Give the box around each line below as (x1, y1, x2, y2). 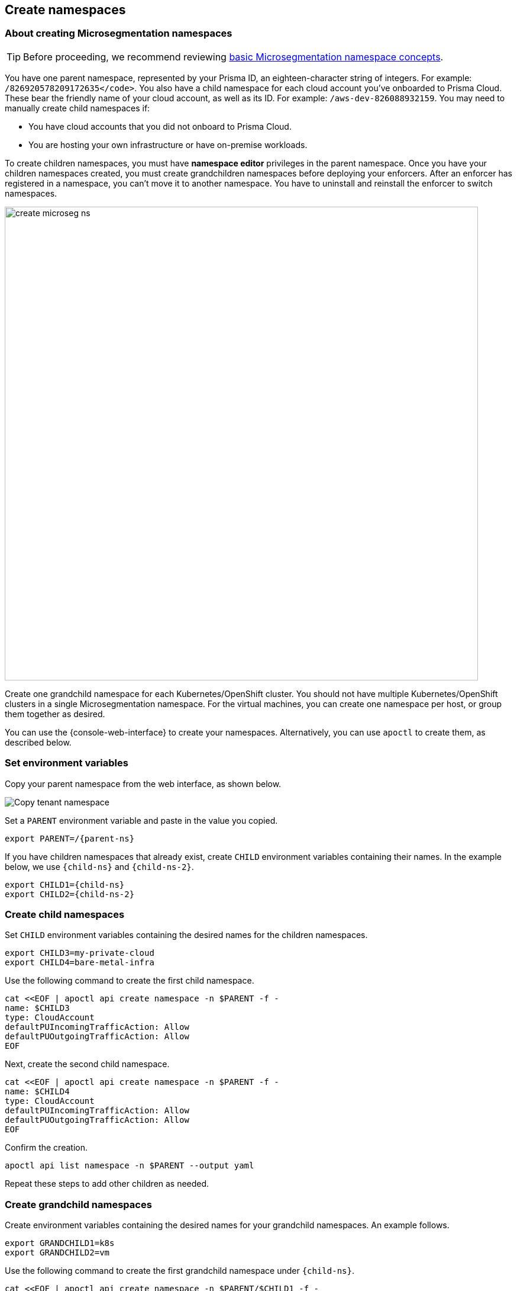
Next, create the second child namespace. (5, 1059, 170, 1070)
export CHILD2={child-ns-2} (5, 889, 135, 899)
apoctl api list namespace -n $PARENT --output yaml (5, 1161, 254, 1171)
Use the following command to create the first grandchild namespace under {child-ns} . (5, 1266, 354, 1276)
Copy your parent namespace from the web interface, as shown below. (5, 778, 282, 789)
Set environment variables (5, 757, 128, 769)
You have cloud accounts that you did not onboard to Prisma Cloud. (28, 121, 292, 131)
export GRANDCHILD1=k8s (5, 1238, 115, 1248)
